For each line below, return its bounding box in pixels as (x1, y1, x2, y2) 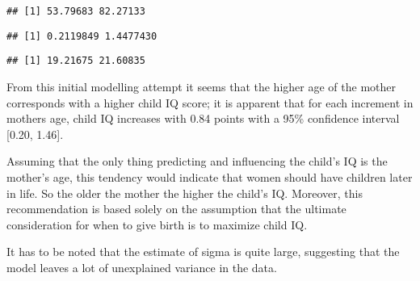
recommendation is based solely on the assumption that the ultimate (6, 200, 346, 217)
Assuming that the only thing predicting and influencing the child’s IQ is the (6, 153, 388, 170)
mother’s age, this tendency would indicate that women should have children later (6, 168, 413, 185)
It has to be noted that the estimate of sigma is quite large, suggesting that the (6, 243, 400, 260)
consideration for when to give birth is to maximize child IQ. (6, 216, 308, 233)
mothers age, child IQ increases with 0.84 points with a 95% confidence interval (6, 110, 400, 127)
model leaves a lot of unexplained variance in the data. (6, 258, 277, 275)
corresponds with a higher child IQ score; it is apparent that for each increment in (6, 94, 414, 111)
